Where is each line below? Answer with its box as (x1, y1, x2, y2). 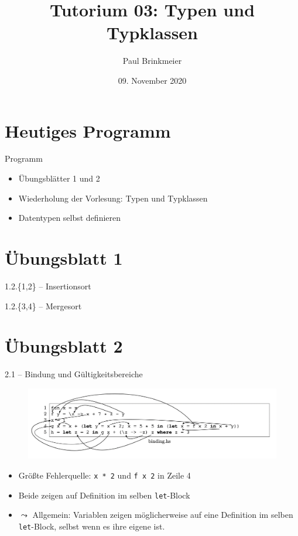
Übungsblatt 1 (5, 246, 123, 269)
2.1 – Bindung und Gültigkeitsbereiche (5, 368, 143, 380)
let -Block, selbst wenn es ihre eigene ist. (18, 520, 165, 532)
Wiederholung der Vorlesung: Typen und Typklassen (18, 192, 208, 204)
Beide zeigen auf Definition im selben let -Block (18, 489, 190, 501)
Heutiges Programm (5, 118, 171, 142)
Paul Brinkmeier (122, 54, 182, 67)
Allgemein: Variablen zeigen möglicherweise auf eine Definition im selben (32, 508, 293, 521)
